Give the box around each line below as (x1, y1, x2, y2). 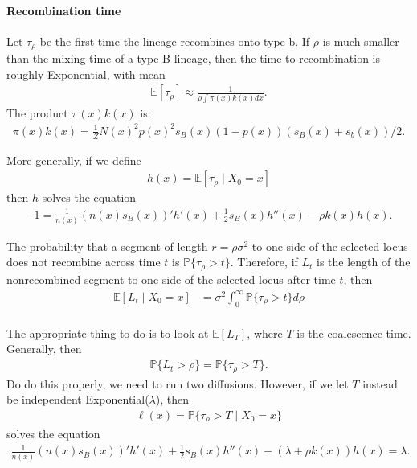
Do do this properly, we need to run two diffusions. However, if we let (6, 375, 349, 392)
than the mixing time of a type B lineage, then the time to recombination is (6, 50, 381, 67)
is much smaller (322, 32, 399, 49)
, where (247, 324, 283, 341)
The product (6, 104, 68, 121)
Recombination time (6, 2, 121, 18)
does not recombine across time (6, 253, 161, 270)
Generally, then (6, 340, 82, 357)
